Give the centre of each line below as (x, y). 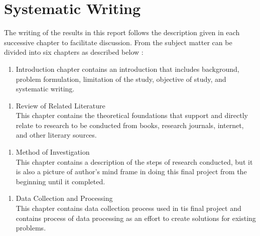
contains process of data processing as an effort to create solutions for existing (136, 218)
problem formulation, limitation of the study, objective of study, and (121, 79)
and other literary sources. (56, 135)
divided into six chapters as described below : (74, 52)
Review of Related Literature (60, 105)
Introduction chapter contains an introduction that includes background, (127, 69)
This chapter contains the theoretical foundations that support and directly (132, 115)
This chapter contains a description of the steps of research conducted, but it (134, 161)
